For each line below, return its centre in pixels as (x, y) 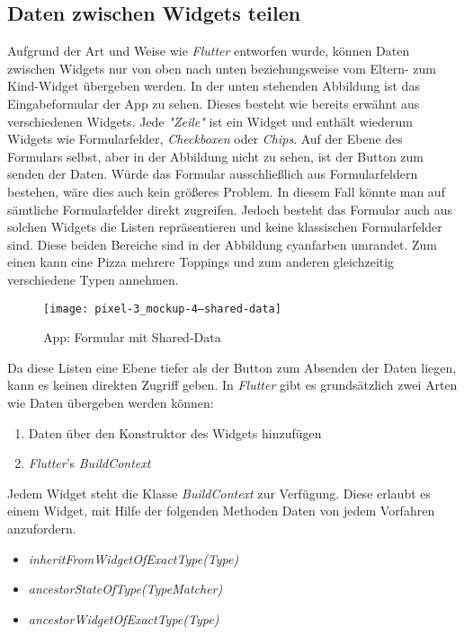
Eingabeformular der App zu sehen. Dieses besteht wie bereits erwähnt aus (214, 103)
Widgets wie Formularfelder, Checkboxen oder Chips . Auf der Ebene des (205, 139)
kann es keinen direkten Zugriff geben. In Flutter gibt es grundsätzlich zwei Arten (232, 385)
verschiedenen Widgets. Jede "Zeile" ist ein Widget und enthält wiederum (210, 121)
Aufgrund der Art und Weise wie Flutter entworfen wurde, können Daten (209, 51)
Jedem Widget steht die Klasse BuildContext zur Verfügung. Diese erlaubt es (219, 493)
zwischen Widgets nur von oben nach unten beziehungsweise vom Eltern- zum (222, 68)
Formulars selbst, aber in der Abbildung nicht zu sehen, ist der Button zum (215, 156)
